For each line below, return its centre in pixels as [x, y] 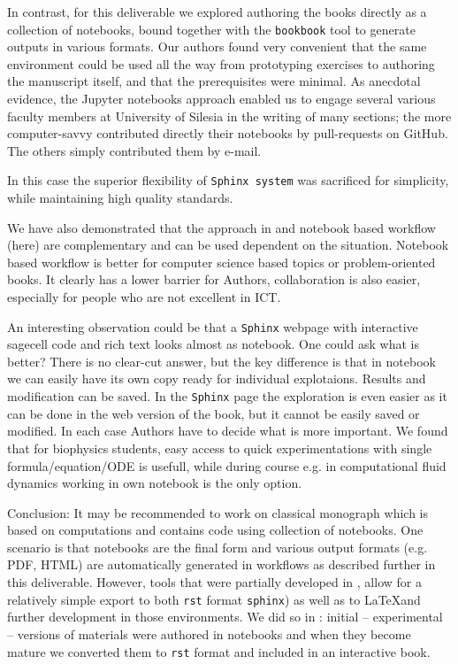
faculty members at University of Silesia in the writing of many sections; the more [229, 116]
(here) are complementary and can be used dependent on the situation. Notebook [228, 245]
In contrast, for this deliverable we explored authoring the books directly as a [217, 12]
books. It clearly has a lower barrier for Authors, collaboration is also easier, [214, 279]
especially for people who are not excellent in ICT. [144, 297]
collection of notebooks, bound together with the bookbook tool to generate [211, 29]
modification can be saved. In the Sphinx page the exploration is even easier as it [227, 396]
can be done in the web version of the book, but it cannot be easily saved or [214, 413]
